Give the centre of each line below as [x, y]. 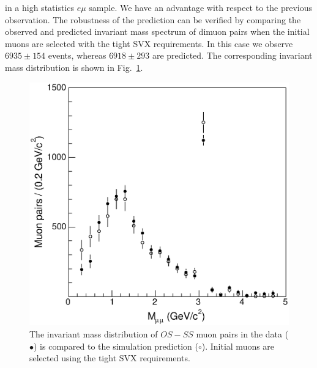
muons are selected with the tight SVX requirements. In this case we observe [149, 43]
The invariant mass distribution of [94, 334]
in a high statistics [40, 7]
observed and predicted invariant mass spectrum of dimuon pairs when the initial [157, 31]
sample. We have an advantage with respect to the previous [200, 7]
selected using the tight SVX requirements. [110, 358]
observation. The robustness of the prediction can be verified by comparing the [153, 19]
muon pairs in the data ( [242, 334]
